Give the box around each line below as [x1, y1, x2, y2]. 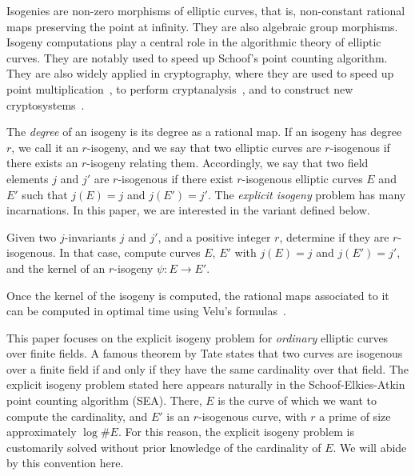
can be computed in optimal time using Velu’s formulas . [6, 302, 286, 319]
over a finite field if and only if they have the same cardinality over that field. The [6, 360, 409, 377]
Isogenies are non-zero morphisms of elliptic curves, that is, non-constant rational [6, 2, 405, 18]
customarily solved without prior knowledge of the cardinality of [6, 438, 321, 455]
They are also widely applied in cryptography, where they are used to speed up [6, 65, 394, 82]
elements [6, 170, 49, 186]
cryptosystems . [6, 96, 85, 113]
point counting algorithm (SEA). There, [6, 392, 202, 409]
